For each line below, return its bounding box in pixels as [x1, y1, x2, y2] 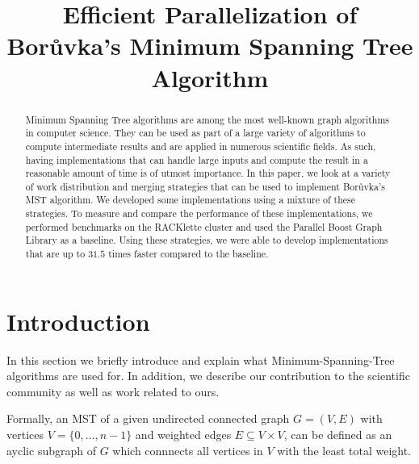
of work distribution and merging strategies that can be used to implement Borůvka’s [25, 179, 386, 193]
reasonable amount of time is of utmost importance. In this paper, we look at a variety [25, 166, 391, 180]
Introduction [6, 304, 150, 337]
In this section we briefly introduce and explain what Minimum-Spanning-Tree [6, 351, 395, 368]
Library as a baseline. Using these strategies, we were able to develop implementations [25, 233, 388, 247]
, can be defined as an [283, 426, 392, 443]
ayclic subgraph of [6, 441, 96, 458]
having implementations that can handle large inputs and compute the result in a [25, 153, 368, 166]
